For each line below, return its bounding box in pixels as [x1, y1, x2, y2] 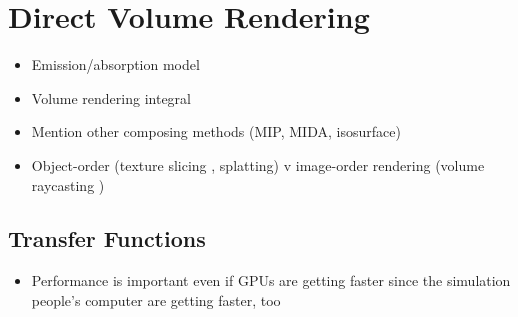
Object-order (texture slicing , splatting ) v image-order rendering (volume [31, 154, 485, 175]
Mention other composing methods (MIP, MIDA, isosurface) [31, 121, 401, 142]
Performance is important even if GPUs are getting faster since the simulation [31, 270, 511, 291]
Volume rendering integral [31, 87, 191, 108]
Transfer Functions [8, 223, 206, 254]
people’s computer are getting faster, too [31, 289, 281, 310]
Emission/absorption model [31, 54, 200, 75]
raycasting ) [31, 174, 105, 195]
